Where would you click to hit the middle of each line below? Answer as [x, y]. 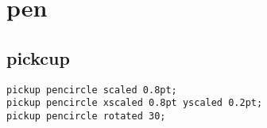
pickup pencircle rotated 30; [86, 116]
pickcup [38, 57]
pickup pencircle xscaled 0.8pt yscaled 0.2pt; [135, 103]
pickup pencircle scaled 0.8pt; [92, 90]
